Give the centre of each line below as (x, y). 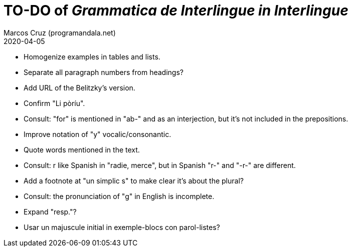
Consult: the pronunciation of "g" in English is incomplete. (119, 196)
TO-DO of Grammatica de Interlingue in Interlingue (176, 10)
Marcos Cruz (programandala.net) (60, 32)
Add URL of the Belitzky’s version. (79, 87)
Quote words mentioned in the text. (82, 149)
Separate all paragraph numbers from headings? (104, 72)
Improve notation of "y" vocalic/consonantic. (98, 134)
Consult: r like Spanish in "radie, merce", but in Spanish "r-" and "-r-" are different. (160, 165)
